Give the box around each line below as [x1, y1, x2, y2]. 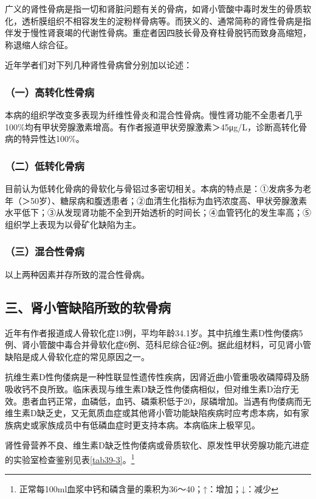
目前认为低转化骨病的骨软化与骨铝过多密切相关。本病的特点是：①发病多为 [5, 182, 303, 195]
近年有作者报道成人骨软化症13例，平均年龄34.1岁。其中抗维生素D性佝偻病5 [5, 326, 303, 339]
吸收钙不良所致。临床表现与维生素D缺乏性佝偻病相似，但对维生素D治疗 [5, 382, 290, 395]
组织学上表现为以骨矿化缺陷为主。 [5, 218, 141, 230]
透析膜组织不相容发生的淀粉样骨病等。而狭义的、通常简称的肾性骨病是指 [21, 14, 311, 27]
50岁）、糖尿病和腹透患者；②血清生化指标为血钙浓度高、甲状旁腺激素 [30, 194, 307, 207]
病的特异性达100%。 [5, 132, 84, 145]
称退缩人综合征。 [5, 38, 73, 51]
